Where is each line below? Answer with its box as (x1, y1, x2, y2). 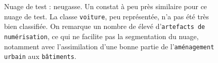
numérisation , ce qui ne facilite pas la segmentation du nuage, (4, 30, 199, 41)
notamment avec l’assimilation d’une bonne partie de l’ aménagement (4, 41, 214, 51)
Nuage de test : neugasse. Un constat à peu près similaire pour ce (4, 1, 207, 11)
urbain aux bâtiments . (4, 51, 76, 61)
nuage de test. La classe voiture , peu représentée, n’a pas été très (4, 11, 209, 21)
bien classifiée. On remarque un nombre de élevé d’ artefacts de (4, 21, 205, 31)
